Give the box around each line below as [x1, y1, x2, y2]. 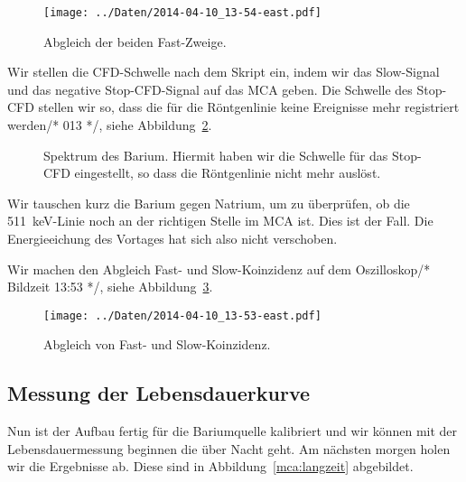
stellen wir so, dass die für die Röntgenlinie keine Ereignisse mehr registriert [38, 97, 460, 116]
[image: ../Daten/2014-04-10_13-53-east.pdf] [43, 309, 322, 322]
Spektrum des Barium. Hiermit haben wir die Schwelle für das [43, 145, 388, 164]
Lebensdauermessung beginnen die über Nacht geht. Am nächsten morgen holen [7, 439, 451, 458]
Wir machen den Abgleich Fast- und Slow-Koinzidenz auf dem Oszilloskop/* [7, 259, 431, 278]
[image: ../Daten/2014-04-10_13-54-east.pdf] [43, 6, 322, 19]
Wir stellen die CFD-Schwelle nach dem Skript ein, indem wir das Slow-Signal [7, 62, 440, 81]
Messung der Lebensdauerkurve [7, 379, 311, 407]
